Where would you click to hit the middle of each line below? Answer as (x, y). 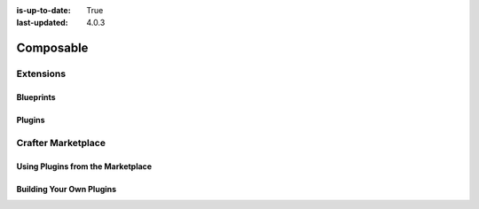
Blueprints (36, 97)
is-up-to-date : (43, 10)
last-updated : (42, 23)
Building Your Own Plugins (67, 189)
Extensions (41, 74)
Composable (52, 48)
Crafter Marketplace (61, 143)
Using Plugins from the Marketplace (84, 166)
